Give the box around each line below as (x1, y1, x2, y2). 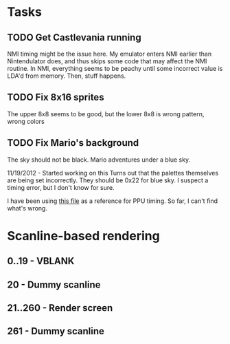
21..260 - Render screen (7, 302, 113, 314)
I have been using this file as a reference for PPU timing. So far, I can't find (7, 197, 218, 205)
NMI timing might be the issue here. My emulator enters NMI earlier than (7, 50, 211, 58)
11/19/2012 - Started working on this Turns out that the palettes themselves (7, 169, 218, 177)
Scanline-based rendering (7, 228, 160, 244)
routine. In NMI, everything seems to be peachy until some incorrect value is (7, 65, 223, 72)
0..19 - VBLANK (7, 255, 75, 267)
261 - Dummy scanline (7, 325, 105, 337)
